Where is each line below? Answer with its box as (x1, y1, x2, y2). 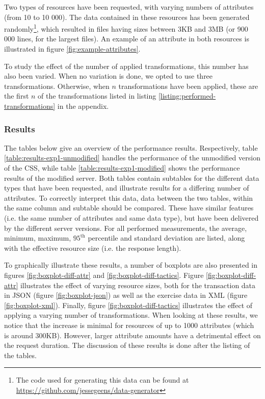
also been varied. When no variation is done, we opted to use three (4, 71, 213, 81)
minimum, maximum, (4, 232, 71, 243)
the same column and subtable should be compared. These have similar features (4, 202, 254, 213)
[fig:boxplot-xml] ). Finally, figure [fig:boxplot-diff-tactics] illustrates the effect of (4, 299, 253, 310)
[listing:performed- (158, 90, 216, 101)
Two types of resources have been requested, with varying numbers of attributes (4, 2, 254, 12)
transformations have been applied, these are (118, 80, 258, 91)
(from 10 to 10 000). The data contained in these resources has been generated (4, 11, 250, 22)
